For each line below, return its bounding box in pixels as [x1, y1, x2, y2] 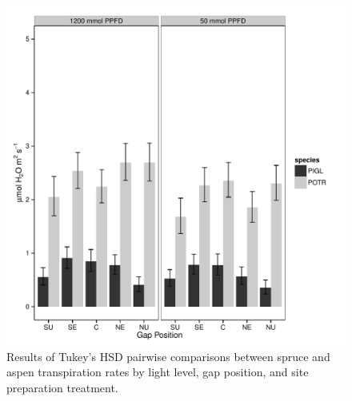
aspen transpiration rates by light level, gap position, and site [6, 363, 309, 380]
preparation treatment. [6, 379, 118, 395]
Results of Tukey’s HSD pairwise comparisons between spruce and [6, 347, 330, 364]
